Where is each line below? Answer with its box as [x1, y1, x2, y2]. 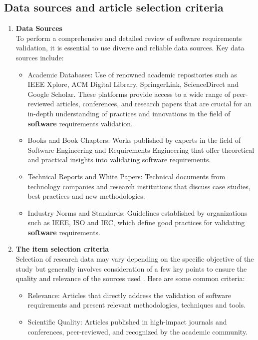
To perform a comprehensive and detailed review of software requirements [15, 32, 242, 43]
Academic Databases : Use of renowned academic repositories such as [27, 69, 237, 79]
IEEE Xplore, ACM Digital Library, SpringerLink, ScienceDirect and [27, 79, 239, 89]
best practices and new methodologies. [27, 191, 145, 201]
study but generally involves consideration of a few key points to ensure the [15, 263, 247, 274]
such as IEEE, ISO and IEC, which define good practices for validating [27, 217, 245, 228]
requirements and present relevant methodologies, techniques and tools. [27, 300, 246, 310]
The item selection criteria [15, 244, 109, 254]
